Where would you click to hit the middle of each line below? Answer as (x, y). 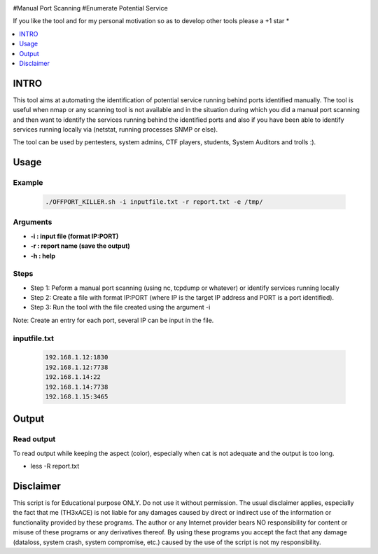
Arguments (33, 222)
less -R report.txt (55, 466)
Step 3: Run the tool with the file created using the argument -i (120, 307)
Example (28, 183)
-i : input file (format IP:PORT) (75, 236)
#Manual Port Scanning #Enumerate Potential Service (90, 8)
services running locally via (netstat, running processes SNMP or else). (115, 130)
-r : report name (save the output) (80, 246)
